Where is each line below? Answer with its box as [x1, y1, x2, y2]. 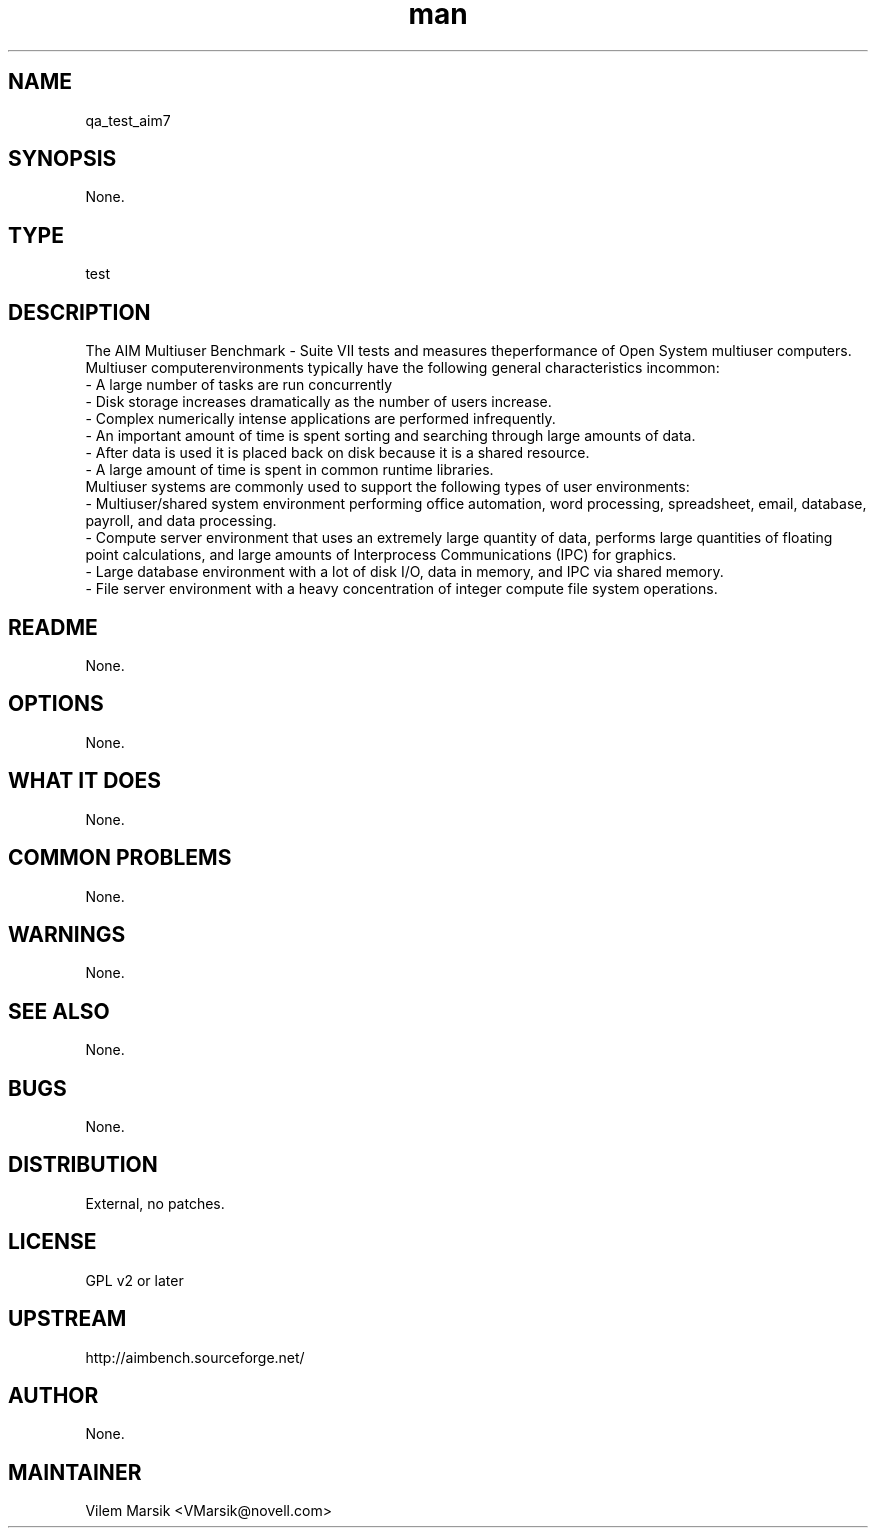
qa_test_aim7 [85, 111, 171, 129]
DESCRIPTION [8, 299, 151, 325]
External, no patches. [85, 1194, 225, 1212]
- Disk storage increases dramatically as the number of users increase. [85, 393, 552, 411]
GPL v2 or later [85, 1271, 184, 1289]
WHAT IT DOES [8, 768, 162, 794]
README [8, 614, 98, 640]
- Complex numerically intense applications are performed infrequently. [85, 410, 556, 428]
